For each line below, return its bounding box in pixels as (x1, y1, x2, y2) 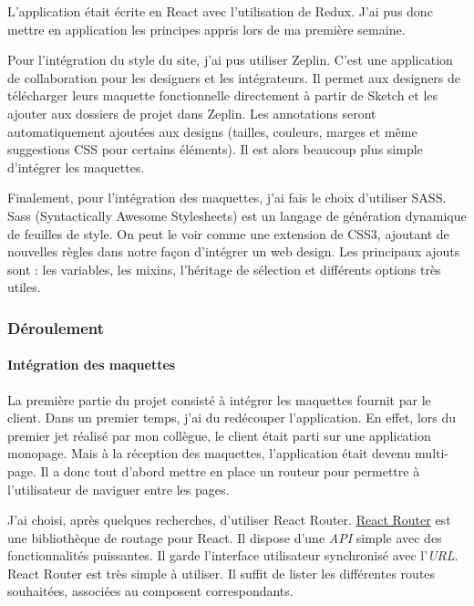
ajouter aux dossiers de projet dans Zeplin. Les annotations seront (7, 103, 376, 122)
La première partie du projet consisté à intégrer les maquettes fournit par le (7, 390, 431, 409)
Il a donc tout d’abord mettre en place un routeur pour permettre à (40, 461, 420, 480)
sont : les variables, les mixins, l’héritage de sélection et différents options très (7, 259, 441, 278)
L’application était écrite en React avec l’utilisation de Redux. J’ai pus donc (7, 2, 433, 20)
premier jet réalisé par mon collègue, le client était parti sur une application (7, 425, 431, 444)
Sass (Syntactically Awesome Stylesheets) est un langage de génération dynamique (7, 205, 467, 225)
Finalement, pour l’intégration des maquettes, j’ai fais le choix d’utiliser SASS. (7, 188, 447, 207)
